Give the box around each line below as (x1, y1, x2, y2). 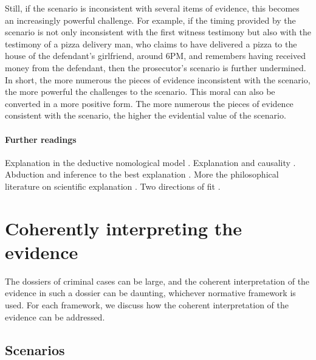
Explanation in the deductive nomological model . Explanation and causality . (5, 156, 296, 168)
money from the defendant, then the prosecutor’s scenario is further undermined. (5, 61, 306, 74)
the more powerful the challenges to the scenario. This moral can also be (5, 85, 275, 98)
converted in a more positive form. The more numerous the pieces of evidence (5, 97, 294, 109)
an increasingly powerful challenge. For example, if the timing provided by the (5, 13, 296, 26)
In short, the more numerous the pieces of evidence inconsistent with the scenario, (5, 73, 311, 86)
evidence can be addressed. (5, 310, 105, 323)
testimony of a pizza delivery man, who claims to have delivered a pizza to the (5, 37, 297, 50)
